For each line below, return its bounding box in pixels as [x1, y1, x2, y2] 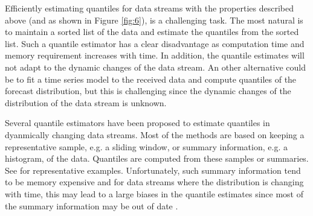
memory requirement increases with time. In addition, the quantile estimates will [5, 49, 305, 62]
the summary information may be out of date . [5, 199, 178, 212]
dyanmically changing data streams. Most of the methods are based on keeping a [5, 128, 305, 141]
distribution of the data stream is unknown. [5, 96, 167, 109]
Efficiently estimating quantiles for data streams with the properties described [5, 2, 294, 14]
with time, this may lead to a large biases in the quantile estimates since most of [5, 187, 304, 200]
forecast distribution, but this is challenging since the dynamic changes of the [5, 84, 291, 97]
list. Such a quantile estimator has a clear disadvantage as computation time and [5, 37, 305, 49]
